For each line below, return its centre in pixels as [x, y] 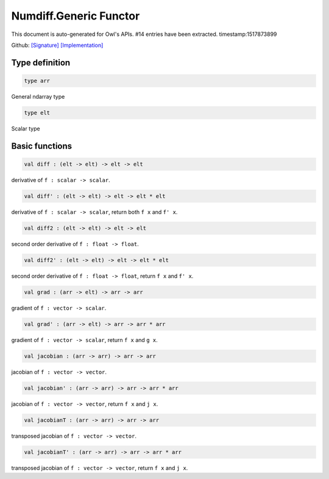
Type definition [41, 62]
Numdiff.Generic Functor [76, 16]
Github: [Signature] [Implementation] [57, 45]
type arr [37, 80]
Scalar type [26, 129]
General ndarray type [38, 96]
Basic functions [42, 146]
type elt [37, 112]
